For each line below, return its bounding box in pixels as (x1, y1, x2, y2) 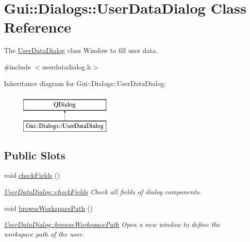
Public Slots (4, 147, 66, 162)
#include (4, 61, 31, 71)
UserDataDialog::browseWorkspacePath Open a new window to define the (4, 219, 220, 229)
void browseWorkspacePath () (4, 203, 93, 213)
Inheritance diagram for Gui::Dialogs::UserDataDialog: (4, 78, 166, 88)
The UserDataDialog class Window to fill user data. (4, 45, 158, 55)
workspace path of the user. (4, 228, 84, 239)
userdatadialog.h (42, 61, 91, 71)
